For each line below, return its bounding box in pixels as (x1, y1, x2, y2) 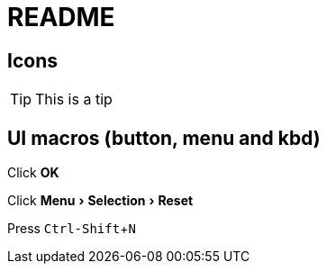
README (7, 2, 115, 32)
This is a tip (35, 90, 113, 109)
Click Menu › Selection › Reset (7, 193, 194, 209)
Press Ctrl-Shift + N (7, 221, 136, 237)
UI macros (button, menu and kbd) (7, 126, 321, 149)
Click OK (7, 165, 59, 181)
